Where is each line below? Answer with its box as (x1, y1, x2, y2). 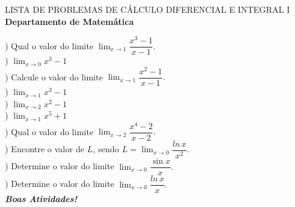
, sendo (93, 142, 119, 155)
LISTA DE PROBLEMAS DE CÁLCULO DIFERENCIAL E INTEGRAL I (5, 3, 290, 15)
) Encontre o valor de (5, 142, 85, 155)
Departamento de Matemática (5, 15, 134, 27)
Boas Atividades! (5, 192, 77, 205)
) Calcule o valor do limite (5, 70, 103, 83)
